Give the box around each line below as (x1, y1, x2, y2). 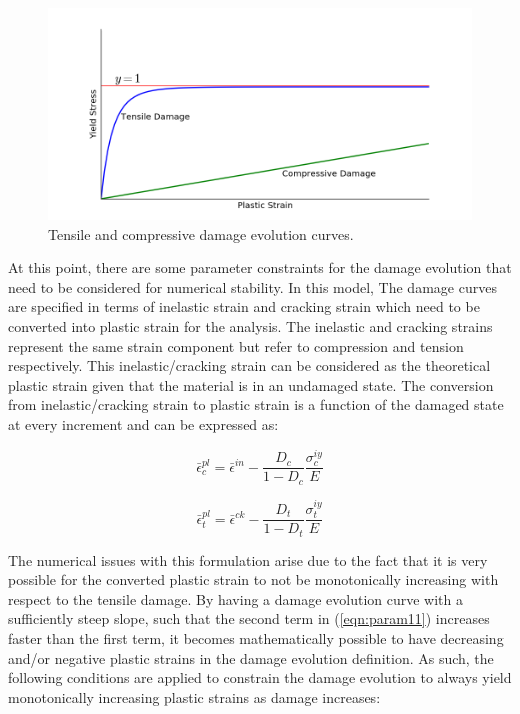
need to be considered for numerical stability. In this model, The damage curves (8, 276, 497, 297)
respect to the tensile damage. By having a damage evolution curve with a (8, 588, 463, 609)
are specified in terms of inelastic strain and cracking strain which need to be (8, 296, 480, 317)
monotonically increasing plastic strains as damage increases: (8, 686, 381, 707)
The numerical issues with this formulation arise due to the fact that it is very (8, 549, 488, 570)
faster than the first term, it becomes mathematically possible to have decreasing (8, 627, 504, 648)
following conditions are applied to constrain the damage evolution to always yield (8, 667, 512, 688)
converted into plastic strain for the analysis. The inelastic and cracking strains (8, 315, 493, 336)
